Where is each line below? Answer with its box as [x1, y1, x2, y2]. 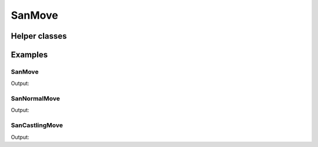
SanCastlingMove [11, 121, 63, 129]
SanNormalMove [11, 94, 60, 102]
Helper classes [11, 31, 67, 41]
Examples [11, 50, 48, 60]
